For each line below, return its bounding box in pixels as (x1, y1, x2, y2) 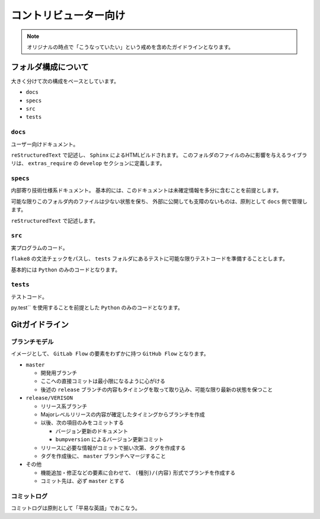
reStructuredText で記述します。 (11, 217, 99, 224)
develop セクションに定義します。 (79, 160, 165, 167)
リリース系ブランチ (40, 403, 88, 410)
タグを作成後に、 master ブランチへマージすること (40, 452, 166, 460)
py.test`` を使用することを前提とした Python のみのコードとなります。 (11, 304, 183, 311)
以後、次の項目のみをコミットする (40, 419, 124, 426)
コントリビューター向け (11, 9, 126, 22)
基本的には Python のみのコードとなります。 (11, 266, 121, 273)
